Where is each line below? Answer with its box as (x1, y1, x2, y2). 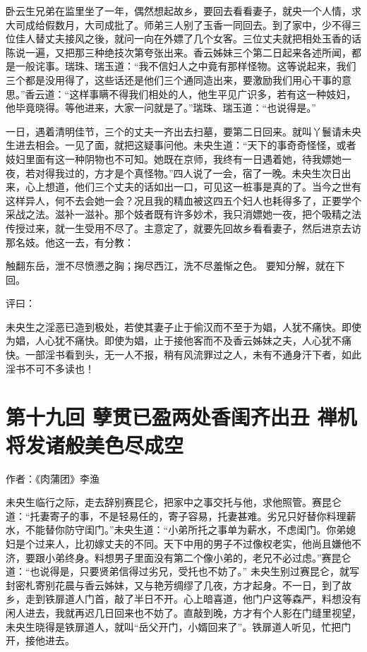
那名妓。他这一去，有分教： (6, 234, 134, 249)
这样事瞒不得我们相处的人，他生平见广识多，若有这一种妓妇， (69, 86, 356, 101)
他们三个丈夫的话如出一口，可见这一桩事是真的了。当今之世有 (74, 179, 361, 194)
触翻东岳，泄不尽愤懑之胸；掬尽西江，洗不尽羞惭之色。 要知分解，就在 (6, 258, 335, 273)
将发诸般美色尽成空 (6, 430, 184, 459)
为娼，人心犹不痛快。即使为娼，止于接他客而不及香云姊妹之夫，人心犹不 (6, 333, 342, 348)
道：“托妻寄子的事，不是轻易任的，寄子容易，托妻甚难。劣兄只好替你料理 (6, 508, 347, 523)
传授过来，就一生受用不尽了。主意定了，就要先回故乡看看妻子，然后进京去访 (6, 220, 361, 235)
